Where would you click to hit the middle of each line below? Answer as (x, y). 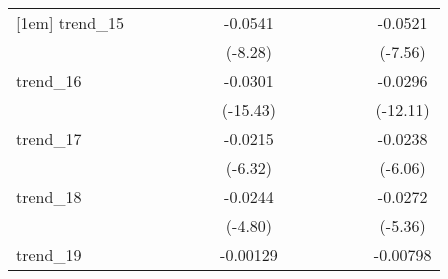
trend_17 (49, 138)
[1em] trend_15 (70, 22)
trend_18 (49, 196)
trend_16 (49, 80)
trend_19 (49, 254)
